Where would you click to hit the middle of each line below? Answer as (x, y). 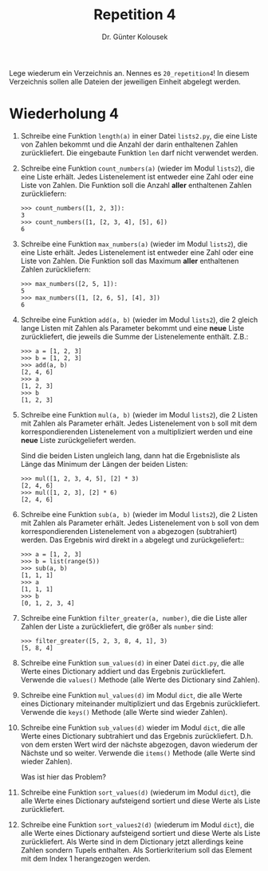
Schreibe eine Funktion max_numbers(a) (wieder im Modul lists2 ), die (134, 244)
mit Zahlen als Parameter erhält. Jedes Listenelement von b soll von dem (140, 523)
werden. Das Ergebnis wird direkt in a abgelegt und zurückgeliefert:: (132, 539)
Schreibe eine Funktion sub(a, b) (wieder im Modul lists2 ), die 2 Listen (139, 514)
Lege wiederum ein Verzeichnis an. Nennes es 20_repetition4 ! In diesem (129, 73)
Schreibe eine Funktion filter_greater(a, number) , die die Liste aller (134, 618)
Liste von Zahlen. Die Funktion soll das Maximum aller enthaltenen (130, 261)
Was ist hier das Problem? (63, 777)
